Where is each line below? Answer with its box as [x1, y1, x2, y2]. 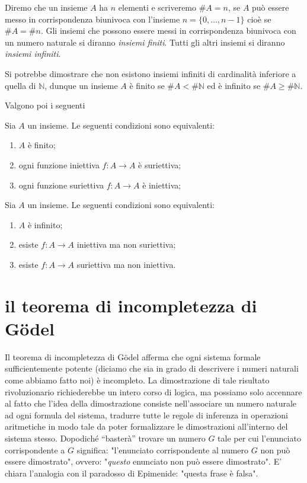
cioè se [247, 12, 271, 25]
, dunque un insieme [44, 79, 118, 91]
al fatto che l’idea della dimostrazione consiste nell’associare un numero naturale [5, 397, 297, 410]
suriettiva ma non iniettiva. [76, 258, 176, 270]
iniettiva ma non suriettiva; [76, 238, 176, 251]
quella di [5, 79, 36, 91]
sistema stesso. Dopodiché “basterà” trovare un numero [5, 431, 206, 444]
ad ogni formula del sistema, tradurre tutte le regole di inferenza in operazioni [5, 408, 289, 421]
